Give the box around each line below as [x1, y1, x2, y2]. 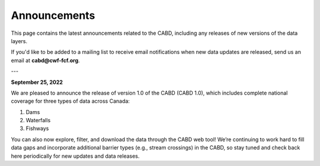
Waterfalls [25, 117, 51, 124]
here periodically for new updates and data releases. [11, 152, 140, 160]
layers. [11, 37, 28, 44]
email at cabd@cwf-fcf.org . [11, 57, 80, 64]
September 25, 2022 [11, 79, 63, 86]
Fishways [25, 125, 49, 132]
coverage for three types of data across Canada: [11, 97, 130, 105]
